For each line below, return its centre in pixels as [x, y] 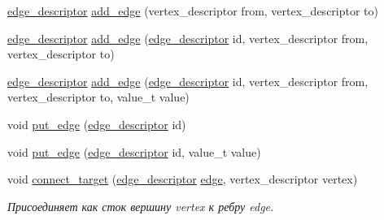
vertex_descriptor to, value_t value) [98, 97]
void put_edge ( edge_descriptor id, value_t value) [134, 151]
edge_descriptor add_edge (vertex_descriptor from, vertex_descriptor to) [193, 11]
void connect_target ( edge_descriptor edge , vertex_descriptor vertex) [183, 179]
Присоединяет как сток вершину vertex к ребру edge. [141, 206]
